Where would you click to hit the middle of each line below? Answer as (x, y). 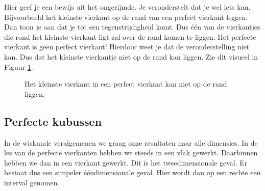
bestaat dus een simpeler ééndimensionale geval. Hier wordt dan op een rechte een (132, 172)
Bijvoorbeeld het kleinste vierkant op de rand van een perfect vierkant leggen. (126, 17)
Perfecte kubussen (53, 121)
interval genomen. (32, 182)
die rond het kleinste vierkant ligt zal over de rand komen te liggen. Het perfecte (130, 36)
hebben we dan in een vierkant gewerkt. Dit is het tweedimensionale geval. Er (126, 162)
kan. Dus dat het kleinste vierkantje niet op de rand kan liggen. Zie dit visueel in (131, 56)
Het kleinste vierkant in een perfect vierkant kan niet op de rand (126, 84)
